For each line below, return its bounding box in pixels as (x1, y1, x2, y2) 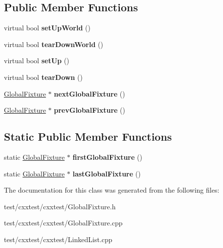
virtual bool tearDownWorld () (4, 39, 103, 49)
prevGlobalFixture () (54, 105, 126, 115)
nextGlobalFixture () (54, 88, 125, 99)
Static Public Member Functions (4, 129, 172, 144)
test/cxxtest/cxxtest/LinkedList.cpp (4, 234, 112, 244)
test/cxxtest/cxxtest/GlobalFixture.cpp (4, 218, 123, 228)
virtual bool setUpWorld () (4, 23, 90, 33)
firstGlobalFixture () (72, 151, 142, 162)
